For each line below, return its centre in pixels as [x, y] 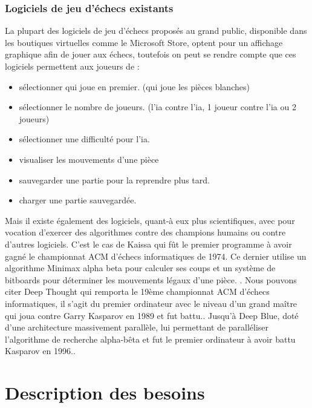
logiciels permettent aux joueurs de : [72, 66]
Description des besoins [105, 393]
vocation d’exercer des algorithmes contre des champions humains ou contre [145, 232]
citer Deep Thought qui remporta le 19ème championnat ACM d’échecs [137, 291]
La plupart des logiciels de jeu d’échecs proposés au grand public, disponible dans [156, 31]
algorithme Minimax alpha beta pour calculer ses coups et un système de [140, 268]
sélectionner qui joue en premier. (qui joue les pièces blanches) [134, 86]
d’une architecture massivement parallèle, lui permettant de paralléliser [137, 327]
